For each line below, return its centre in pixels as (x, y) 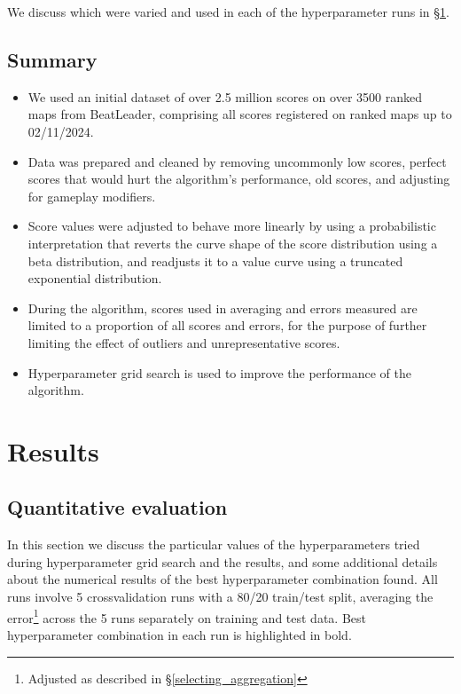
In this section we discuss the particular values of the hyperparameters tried (214, 544)
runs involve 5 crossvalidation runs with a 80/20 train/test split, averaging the (220, 597)
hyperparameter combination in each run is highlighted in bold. (180, 634)
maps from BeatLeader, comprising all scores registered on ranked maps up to (240, 114)
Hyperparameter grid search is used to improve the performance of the (219, 372)
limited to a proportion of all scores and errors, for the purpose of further (227, 325)
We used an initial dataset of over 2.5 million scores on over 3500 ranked (225, 96)
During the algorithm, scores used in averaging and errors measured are (223, 308)
